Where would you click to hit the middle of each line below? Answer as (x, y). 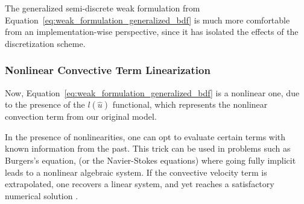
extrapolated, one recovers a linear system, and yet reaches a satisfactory (140, 184)
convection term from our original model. (81, 116)
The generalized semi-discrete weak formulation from (103, 8)
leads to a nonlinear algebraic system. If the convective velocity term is (136, 172)
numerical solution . (42, 195)
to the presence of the (45, 104)
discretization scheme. (45, 43)
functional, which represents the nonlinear (190, 104)
